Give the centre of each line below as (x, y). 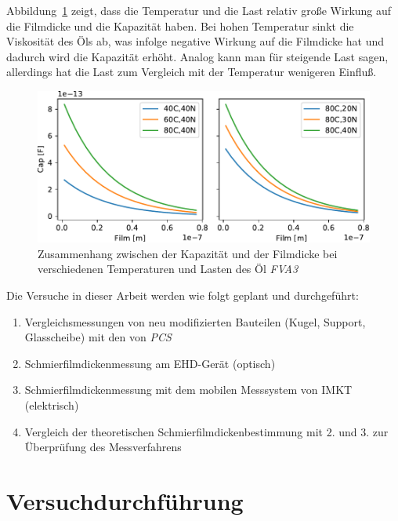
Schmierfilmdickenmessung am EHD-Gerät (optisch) (150, 363)
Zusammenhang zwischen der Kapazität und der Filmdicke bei (188, 253)
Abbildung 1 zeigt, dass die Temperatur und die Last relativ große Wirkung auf (199, 10)
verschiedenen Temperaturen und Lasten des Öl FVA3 (168, 269)
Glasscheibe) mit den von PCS (98, 337)
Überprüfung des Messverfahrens (103, 447)
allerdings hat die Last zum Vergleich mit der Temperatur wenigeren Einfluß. (192, 72)
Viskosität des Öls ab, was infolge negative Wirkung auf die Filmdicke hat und (195, 41)
